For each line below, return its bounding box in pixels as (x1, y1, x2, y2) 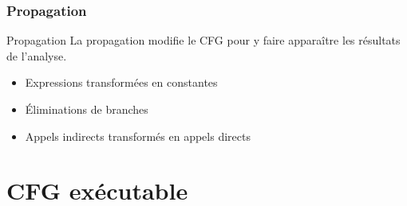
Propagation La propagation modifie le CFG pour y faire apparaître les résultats (6, 32, 401, 49)
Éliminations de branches (25, 101, 148, 117)
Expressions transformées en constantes (25, 74, 218, 91)
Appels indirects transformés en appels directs (25, 127, 251, 144)
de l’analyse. (6, 47, 67, 64)
